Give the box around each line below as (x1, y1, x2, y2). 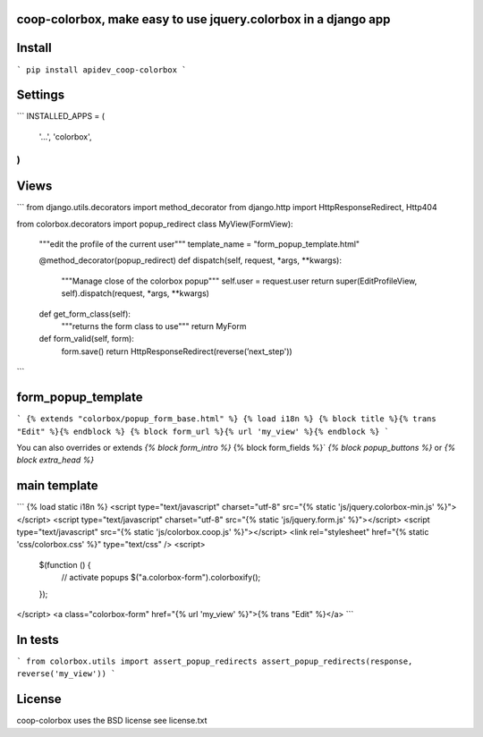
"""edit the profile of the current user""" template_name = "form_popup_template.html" (38, 239, 360, 250)
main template (16, 479, 98, 494)
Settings (16, 88, 65, 103)
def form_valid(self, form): (38, 334, 134, 344)
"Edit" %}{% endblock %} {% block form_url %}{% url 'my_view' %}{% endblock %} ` (16, 426, 389, 436)
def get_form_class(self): (38, 309, 131, 319)
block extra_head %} (16, 454, 94, 465)
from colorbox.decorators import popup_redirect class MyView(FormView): (16, 218, 294, 229)
